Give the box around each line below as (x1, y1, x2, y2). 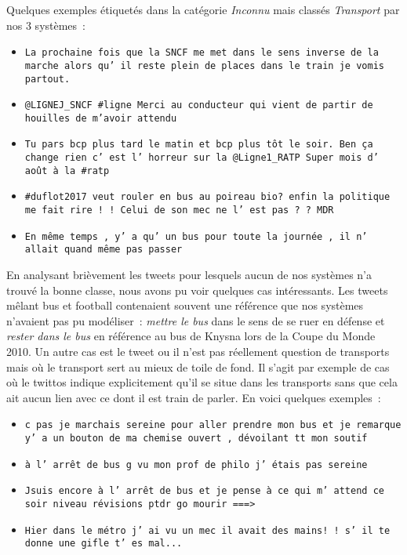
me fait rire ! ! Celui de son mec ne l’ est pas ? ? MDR (24, 205, 334, 216)
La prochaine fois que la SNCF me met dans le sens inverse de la (24, 47, 379, 59)
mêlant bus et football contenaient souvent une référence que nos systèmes (6, 297, 364, 314)
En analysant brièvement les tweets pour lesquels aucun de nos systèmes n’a (6, 267, 372, 283)
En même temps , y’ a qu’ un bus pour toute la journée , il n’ (24, 230, 368, 242)
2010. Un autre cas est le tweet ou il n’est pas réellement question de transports (6, 343, 390, 360)
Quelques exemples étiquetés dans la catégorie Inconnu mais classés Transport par (6, 2, 400, 17)
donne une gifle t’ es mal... (24, 538, 183, 550)
